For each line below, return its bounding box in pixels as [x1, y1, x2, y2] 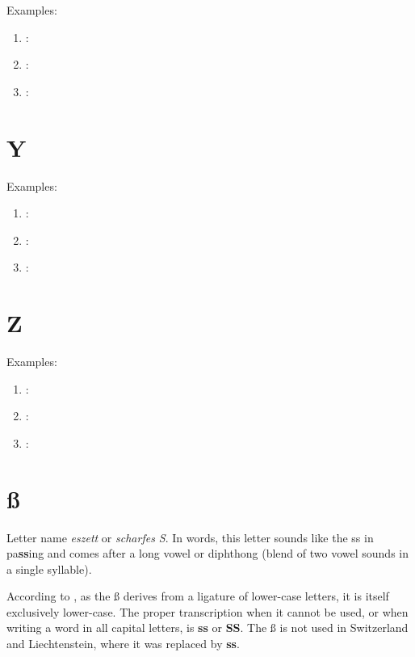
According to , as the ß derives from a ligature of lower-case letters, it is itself [6, 588, 389, 604]
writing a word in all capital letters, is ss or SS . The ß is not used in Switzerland [6, 619, 409, 636]
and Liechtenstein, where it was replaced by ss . [6, 635, 240, 652]
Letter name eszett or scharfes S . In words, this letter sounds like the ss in [6, 529, 374, 545]
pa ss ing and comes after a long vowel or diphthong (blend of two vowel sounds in [6, 545, 409, 562]
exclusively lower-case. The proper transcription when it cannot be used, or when [6, 603, 409, 620]
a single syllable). [6, 560, 92, 577]
